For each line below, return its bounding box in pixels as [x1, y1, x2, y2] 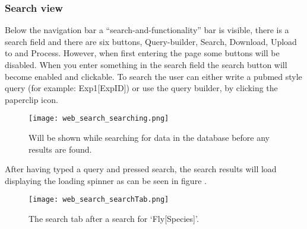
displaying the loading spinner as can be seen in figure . [5, 174, 207, 186]
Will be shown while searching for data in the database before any [29, 131, 270, 144]
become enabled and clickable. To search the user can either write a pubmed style [5, 70, 302, 82]
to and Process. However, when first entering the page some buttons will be [5, 47, 280, 59]
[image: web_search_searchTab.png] [29, 195, 169, 204]
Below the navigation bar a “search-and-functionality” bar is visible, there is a [5, 24, 289, 36]
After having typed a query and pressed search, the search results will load [5, 163, 277, 175]
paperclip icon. [5, 93, 58, 105]
